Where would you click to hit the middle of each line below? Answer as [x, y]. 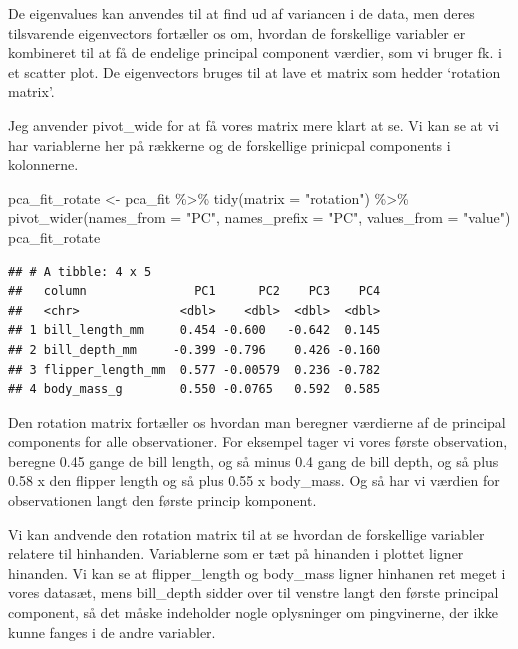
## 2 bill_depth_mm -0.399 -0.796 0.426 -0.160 [194, 349]
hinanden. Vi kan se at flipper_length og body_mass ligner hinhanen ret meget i [257, 572]
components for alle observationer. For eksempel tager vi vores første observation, [258, 441]
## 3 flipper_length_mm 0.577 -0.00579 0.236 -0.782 [194, 369]
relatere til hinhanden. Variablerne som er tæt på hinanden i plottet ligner [236, 553]
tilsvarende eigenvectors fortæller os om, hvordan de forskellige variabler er [237, 32]
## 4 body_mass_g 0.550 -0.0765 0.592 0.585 [194, 389]
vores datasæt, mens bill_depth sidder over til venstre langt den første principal [253, 592]
